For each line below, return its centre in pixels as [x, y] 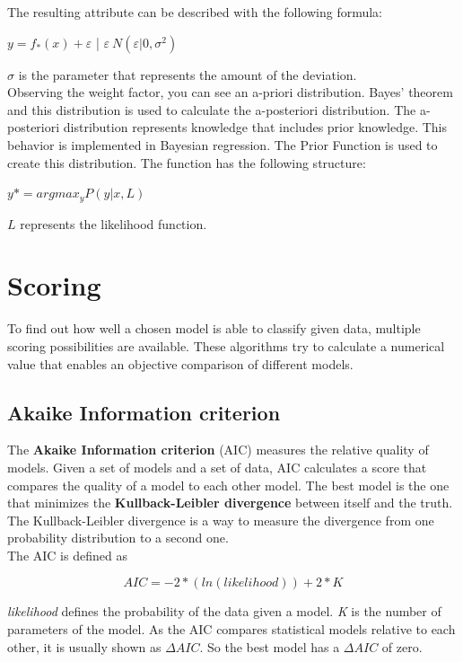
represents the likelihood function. [114, 223]
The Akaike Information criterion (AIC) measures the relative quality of [218, 450]
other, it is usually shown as [84, 646]
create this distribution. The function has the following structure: [187, 162]
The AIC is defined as [67, 555]
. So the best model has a [270, 646]
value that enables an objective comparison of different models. [180, 363]
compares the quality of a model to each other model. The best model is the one [228, 485]
